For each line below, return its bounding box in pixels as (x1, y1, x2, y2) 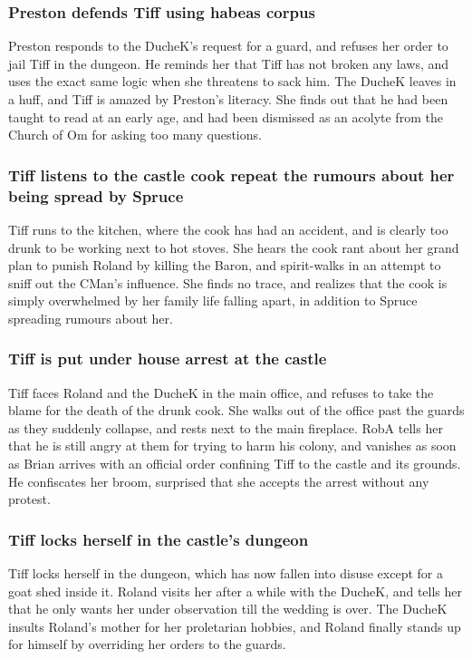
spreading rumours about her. (8, 308, 173, 327)
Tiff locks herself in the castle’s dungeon (8, 528, 309, 550)
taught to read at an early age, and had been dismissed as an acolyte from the (8, 107, 443, 126)
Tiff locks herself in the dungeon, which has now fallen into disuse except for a (8, 564, 443, 583)
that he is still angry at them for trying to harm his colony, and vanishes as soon (8, 436, 457, 455)
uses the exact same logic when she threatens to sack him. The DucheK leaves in (8, 72, 457, 91)
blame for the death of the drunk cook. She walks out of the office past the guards (8, 401, 465, 420)
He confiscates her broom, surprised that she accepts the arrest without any (8, 471, 429, 490)
